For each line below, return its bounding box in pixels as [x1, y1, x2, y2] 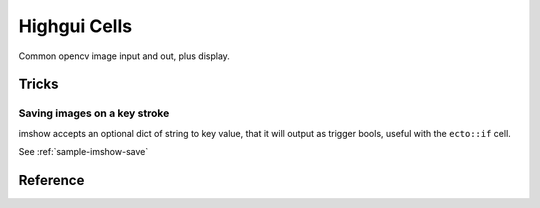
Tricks [18, 76, 59, 93]
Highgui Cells [18, 15, 133, 37]
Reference [18, 171, 85, 189]
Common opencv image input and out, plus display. [18, 50, 230, 62]
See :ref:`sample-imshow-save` [18, 146, 149, 158]
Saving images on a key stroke [18, 106, 170, 120]
